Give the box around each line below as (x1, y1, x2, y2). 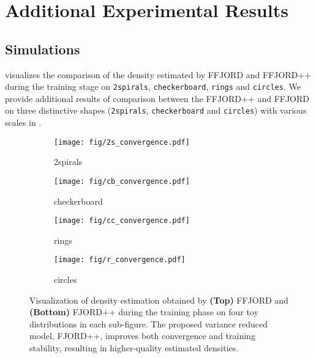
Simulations (5, 39, 80, 58)
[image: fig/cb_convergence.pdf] (54, 177, 190, 186)
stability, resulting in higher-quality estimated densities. (29, 342, 239, 354)
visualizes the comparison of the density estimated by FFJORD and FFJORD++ (5, 68, 312, 81)
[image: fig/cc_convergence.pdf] (54, 216, 190, 225)
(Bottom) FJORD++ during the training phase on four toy (29, 305, 258, 318)
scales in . (5, 116, 42, 129)
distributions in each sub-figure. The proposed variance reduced (29, 317, 268, 330)
